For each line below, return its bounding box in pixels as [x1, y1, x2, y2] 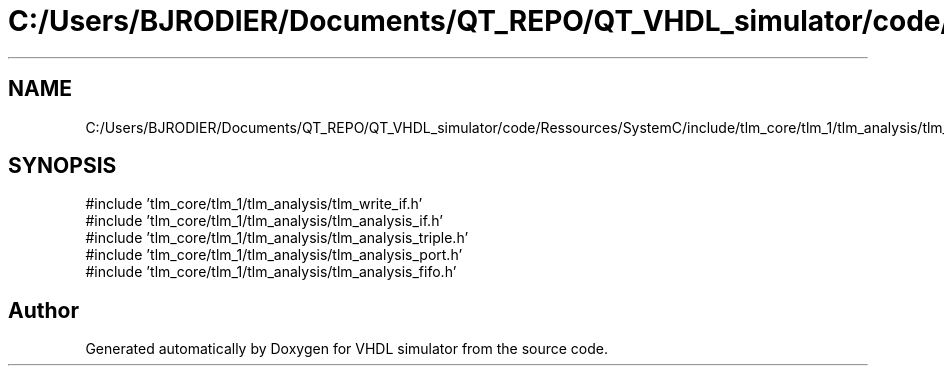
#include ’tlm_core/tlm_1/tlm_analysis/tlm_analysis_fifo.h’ [85, 263, 457, 281]
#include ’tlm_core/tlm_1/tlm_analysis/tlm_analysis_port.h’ [85, 246, 463, 264]
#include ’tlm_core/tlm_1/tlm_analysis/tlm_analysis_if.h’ [85, 212, 443, 230]
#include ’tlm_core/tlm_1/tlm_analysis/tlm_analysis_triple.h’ [85, 229, 469, 247]
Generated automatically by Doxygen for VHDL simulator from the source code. [85, 340, 609, 358]
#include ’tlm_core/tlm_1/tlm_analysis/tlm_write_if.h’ [85, 195, 423, 213]
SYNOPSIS [8, 153, 117, 179]
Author [8, 297, 79, 323]
